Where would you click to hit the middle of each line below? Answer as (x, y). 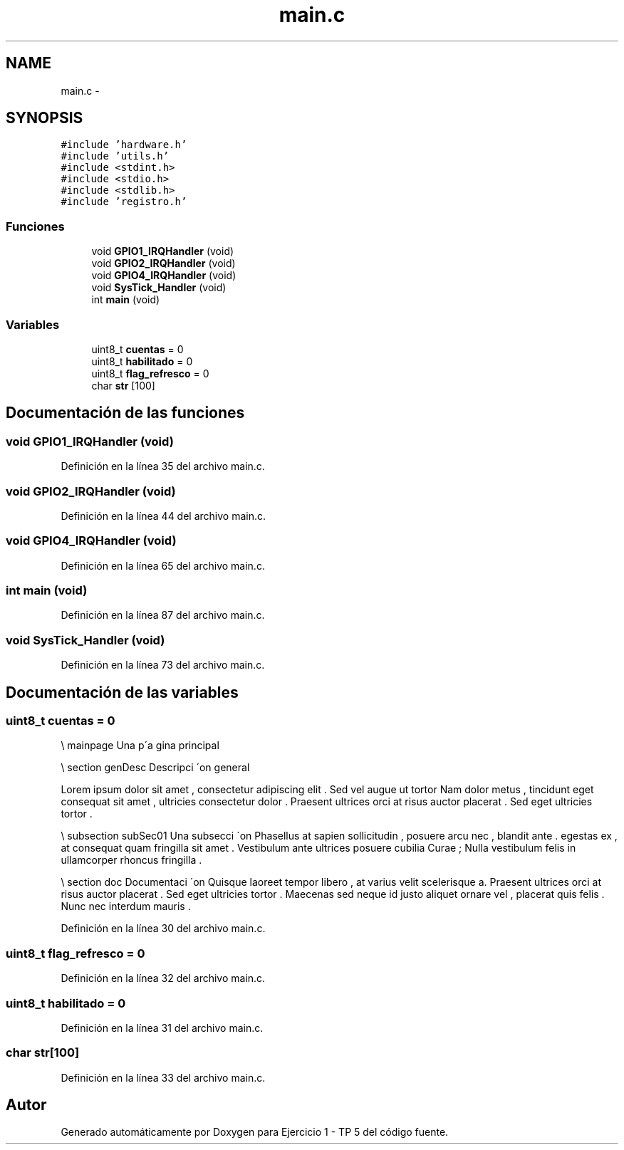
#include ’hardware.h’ (124, 145)
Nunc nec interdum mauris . (126, 906)
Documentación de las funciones (125, 413)
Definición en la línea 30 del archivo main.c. (163, 929)
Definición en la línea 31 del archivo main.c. (162, 1028)
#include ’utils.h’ (115, 156)
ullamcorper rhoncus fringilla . (131, 860)
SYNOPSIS (45, 118)
